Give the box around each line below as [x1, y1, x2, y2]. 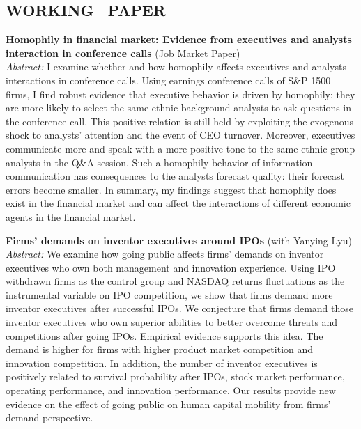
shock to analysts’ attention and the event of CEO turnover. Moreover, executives [6, 127, 355, 142]
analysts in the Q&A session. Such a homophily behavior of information [6, 155, 313, 169]
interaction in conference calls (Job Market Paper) [6, 45, 240, 60]
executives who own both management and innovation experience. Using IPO [6, 260, 336, 274]
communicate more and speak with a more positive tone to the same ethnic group [6, 141, 355, 155]
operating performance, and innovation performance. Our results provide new [6, 383, 336, 398]
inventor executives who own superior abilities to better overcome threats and [6, 315, 338, 329]
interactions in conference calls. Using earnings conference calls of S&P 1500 [6, 72, 331, 87]
